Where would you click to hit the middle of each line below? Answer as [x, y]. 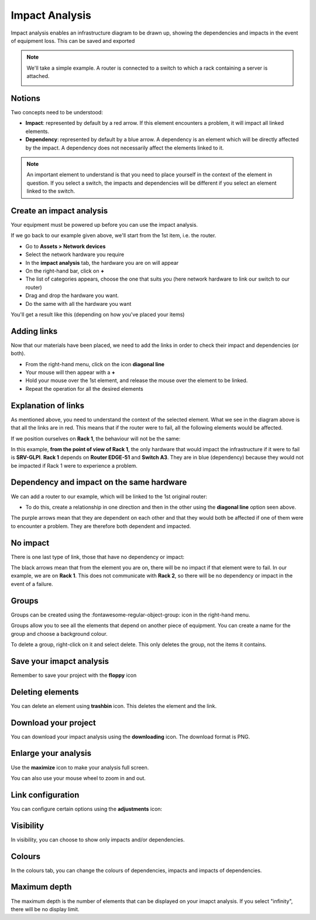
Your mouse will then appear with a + [70, 373]
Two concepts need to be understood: [57, 113]
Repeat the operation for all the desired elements [84, 389]
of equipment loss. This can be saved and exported [73, 40]
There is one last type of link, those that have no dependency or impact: [97, 557]
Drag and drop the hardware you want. [72, 295]
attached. [38, 76]
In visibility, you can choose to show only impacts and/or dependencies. [98, 839]
